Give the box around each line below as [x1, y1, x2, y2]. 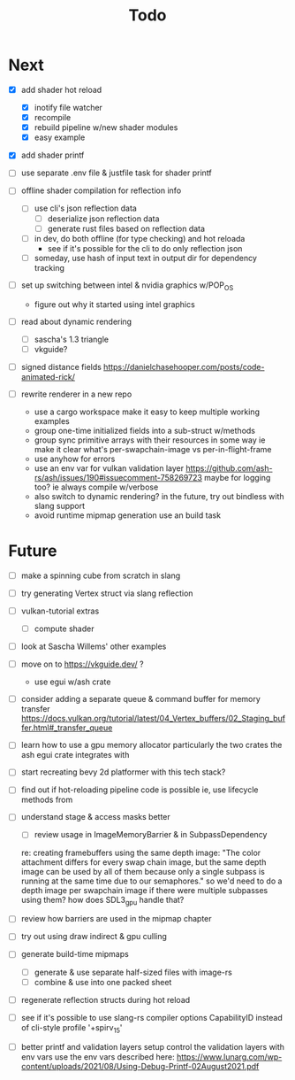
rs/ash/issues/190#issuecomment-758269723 [34, 472, 202, 482]
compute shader [34, 623, 95, 634]
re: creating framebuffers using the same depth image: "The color [20, 847, 261, 858]
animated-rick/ [20, 371, 76, 382]
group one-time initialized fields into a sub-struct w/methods [34, 425, 255, 436]
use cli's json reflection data [34, 203, 138, 213]
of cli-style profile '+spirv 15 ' [20, 1022, 123, 1035]
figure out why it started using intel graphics [34, 298, 195, 310]
